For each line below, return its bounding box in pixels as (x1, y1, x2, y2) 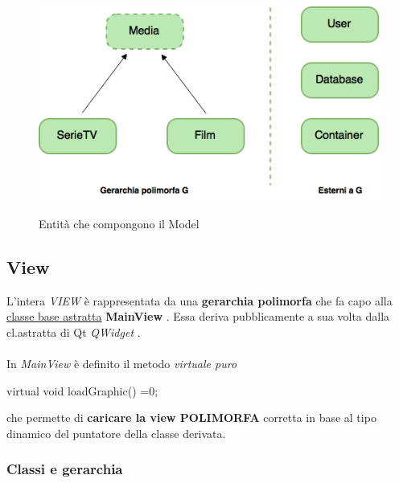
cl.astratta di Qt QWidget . (6, 323, 141, 340)
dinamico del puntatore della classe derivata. (6, 424, 226, 441)
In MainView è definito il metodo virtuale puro (6, 355, 237, 372)
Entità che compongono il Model (39, 215, 199, 231)
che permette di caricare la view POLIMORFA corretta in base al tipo (6, 409, 376, 426)
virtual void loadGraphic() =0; (6, 382, 158, 399)
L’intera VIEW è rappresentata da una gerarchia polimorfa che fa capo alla (6, 292, 393, 309)
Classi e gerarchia (6, 459, 123, 479)
